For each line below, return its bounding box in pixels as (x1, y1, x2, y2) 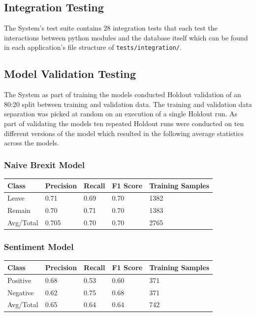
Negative (7, 287, 34, 297)
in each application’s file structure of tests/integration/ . (4, 42, 182, 52)
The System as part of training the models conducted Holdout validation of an (4, 89, 241, 100)
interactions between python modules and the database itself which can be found (4, 32, 248, 42)
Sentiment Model (4, 241, 74, 253)
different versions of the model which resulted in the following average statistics (4, 128, 244, 138)
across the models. (4, 138, 59, 148)
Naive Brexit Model (4, 158, 85, 171)
